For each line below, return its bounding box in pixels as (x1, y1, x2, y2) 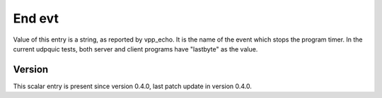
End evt (13, 11, 59, 26)
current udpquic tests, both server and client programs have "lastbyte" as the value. (13, 44, 258, 53)
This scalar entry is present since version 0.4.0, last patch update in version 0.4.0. (13, 82, 253, 90)
